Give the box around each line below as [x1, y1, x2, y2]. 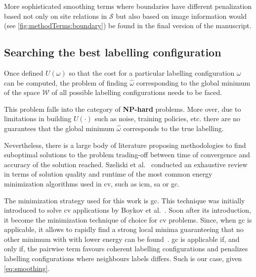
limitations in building [4, 113, 72, 124]
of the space [4, 87, 40, 97]
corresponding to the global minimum [136, 77, 251, 88]
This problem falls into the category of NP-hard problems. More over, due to [4, 103, 241, 114]
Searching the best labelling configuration [4, 45, 221, 60]
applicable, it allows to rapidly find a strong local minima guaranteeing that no [4, 224, 244, 234]
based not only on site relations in [4, 10, 107, 21]
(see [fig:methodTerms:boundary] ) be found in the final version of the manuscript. [4, 20, 252, 31]
